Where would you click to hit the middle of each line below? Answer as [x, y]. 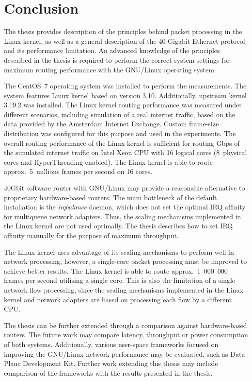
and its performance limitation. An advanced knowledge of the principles [112, 50]
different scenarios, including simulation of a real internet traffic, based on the [119, 114]
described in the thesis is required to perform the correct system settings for [117, 60]
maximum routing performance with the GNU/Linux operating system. [110, 69]
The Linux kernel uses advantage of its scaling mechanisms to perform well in [119, 251]
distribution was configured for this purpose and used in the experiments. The [120, 133]
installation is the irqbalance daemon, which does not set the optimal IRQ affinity [125, 207]
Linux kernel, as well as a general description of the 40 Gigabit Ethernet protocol [125, 41]
